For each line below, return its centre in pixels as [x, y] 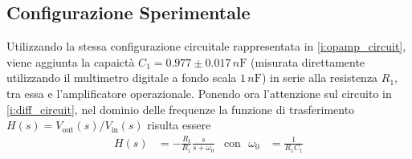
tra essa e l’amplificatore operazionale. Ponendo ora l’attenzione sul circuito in [199, 93]
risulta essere [179, 125]
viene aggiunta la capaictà [71, 61]
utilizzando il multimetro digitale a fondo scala [122, 77]
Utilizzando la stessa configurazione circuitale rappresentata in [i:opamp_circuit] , [206, 46]
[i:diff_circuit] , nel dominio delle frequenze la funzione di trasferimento [181, 109]
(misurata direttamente [308, 61]
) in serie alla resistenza [320, 77]
